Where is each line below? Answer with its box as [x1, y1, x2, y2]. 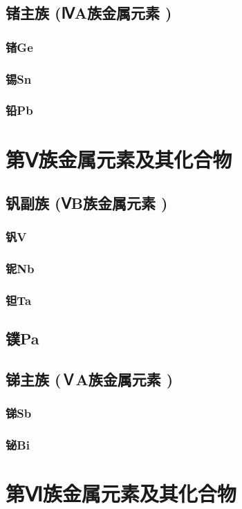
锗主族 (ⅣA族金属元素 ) [6, 2, 172, 24]
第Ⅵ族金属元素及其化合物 [6, 479, 236, 508]
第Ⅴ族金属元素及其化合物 [6, 145, 232, 173]
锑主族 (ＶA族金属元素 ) [6, 369, 174, 390]
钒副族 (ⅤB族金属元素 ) [6, 192, 168, 214]
